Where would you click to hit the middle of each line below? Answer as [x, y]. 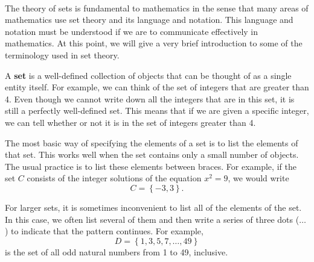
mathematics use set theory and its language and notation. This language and [149, 20]
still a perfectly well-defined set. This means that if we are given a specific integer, [157, 111]
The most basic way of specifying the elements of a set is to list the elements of [152, 142]
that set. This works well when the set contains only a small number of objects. [152, 154]
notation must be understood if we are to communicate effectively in [132, 31]
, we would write [258, 178]
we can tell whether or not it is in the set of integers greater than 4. [130, 122]
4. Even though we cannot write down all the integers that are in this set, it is [150, 98]
